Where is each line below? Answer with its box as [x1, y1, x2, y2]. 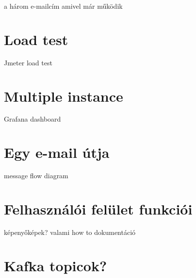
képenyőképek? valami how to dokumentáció [4, 227, 136, 237]
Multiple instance [4, 86, 123, 106]
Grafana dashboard [4, 114, 61, 124]
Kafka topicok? [4, 255, 107, 275]
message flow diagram [4, 170, 68, 181]
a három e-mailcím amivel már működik [4, 1, 123, 11]
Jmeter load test [4, 57, 52, 67]
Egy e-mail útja [4, 142, 110, 162]
